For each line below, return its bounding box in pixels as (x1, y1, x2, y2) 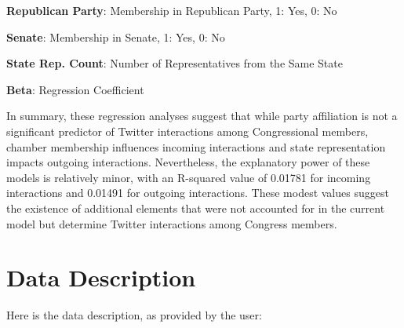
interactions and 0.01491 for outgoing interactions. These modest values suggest (6, 184, 389, 201)
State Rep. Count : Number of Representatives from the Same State (6, 55, 343, 71)
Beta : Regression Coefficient (6, 81, 144, 97)
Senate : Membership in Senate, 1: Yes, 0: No (6, 28, 225, 45)
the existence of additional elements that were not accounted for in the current (6, 199, 385, 216)
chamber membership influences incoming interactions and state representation (6, 138, 386, 155)
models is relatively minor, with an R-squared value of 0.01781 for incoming (6, 169, 371, 185)
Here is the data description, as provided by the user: (6, 307, 262, 323)
